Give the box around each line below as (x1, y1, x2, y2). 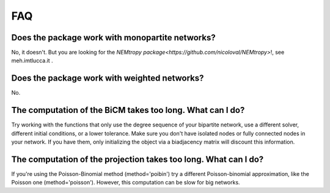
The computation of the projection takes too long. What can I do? (11, 154, 264, 164)
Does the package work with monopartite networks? (11, 32, 216, 43)
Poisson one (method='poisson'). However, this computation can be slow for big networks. (11, 179, 241, 186)
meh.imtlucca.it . (11, 57, 53, 64)
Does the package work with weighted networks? (11, 73, 204, 84)
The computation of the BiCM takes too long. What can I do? (11, 105, 245, 115)
